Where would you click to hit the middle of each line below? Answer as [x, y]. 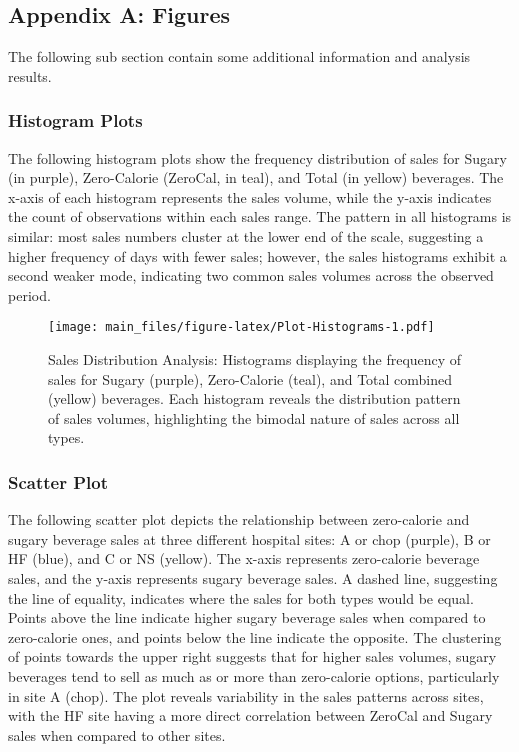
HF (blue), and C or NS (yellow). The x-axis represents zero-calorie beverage [244, 558]
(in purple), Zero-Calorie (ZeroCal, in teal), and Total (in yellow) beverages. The [256, 177]
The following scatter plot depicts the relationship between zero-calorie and [239, 519]
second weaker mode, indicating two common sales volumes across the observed [251, 275]
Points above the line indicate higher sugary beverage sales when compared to [247, 617]
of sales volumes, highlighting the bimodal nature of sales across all [254, 417]
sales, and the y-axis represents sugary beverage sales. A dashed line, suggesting [253, 577]
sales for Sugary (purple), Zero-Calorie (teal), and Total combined [250, 378]
